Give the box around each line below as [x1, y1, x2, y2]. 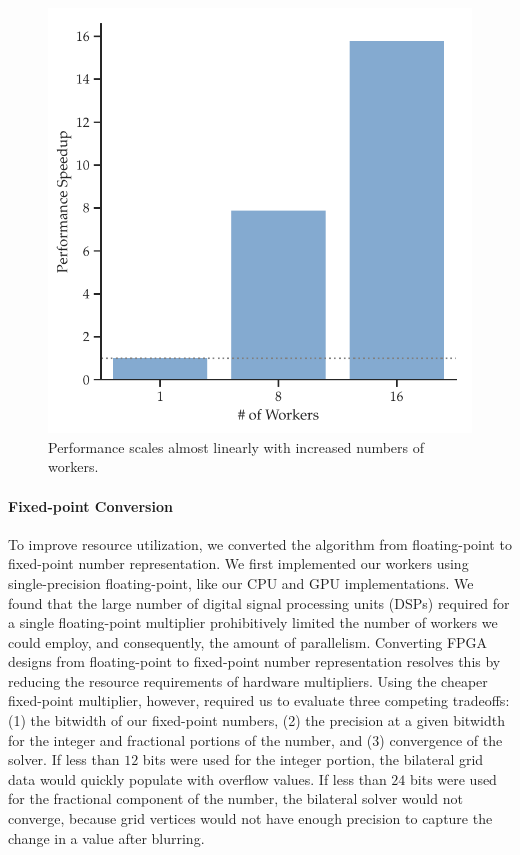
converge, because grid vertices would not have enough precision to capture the [8, 808, 493, 829]
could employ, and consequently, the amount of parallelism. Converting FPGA [8, 631, 488, 652]
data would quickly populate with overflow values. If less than [8, 768, 387, 789]
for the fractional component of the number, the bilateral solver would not [8, 788, 463, 809]
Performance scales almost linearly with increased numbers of [48, 436, 425, 457]
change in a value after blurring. [8, 827, 205, 848]
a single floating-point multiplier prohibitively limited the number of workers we [8, 612, 498, 633]
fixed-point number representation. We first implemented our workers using [8, 553, 469, 574]
